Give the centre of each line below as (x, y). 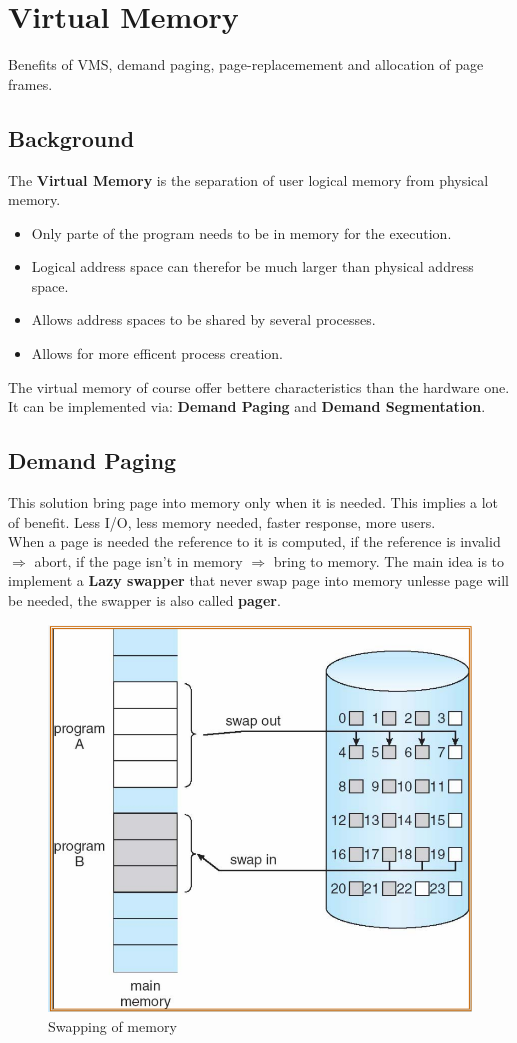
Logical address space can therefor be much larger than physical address (252, 266)
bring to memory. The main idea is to (389, 560)
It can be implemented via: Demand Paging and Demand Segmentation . (247, 406)
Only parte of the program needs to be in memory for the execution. (241, 232)
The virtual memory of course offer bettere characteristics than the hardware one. (259, 386)
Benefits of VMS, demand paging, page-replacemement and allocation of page (246, 64)
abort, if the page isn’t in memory (138, 560)
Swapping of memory (112, 1025)
